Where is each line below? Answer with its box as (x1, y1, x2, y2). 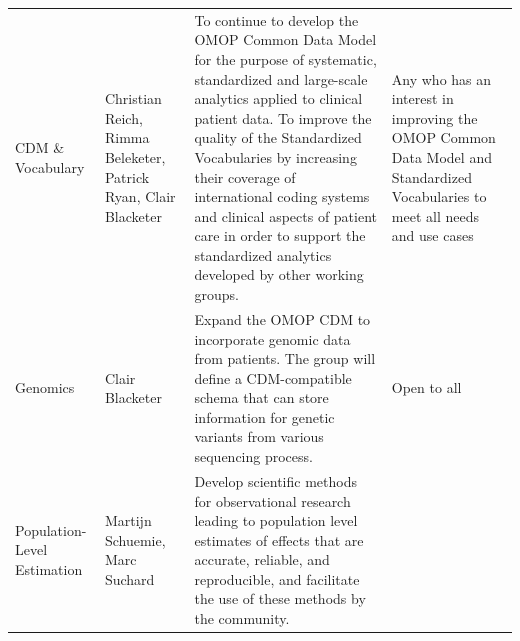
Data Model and (391, 146, 492, 167)
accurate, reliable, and (194, 549, 330, 570)
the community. (194, 608, 290, 629)
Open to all (391, 377, 462, 398)
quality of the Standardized (194, 127, 362, 148)
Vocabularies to (391, 186, 487, 207)
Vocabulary (15, 156, 85, 177)
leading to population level (194, 510, 358, 531)
